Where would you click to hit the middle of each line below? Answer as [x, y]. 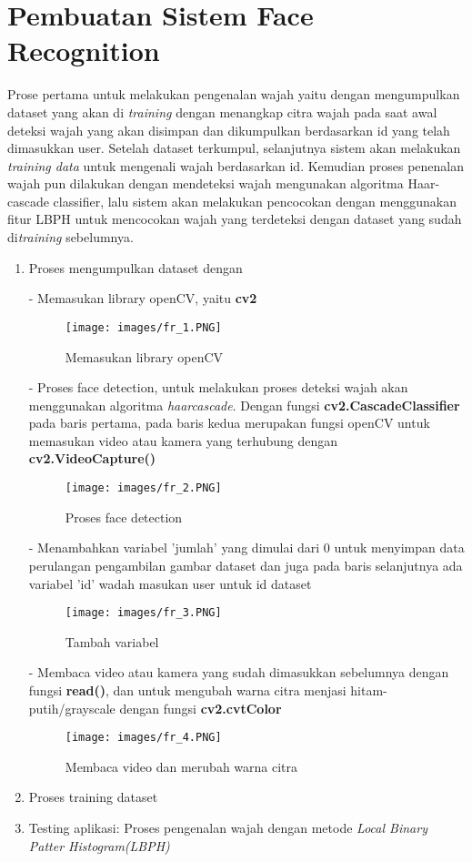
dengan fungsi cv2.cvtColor [201, 708]
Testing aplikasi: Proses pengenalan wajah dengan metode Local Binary [228, 827]
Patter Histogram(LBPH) [99, 845]
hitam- [369, 690]
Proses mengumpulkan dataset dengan [136, 267]
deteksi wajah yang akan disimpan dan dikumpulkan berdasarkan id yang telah [229, 130]
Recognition [84, 51]
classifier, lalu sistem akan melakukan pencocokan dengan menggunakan [255, 201]
